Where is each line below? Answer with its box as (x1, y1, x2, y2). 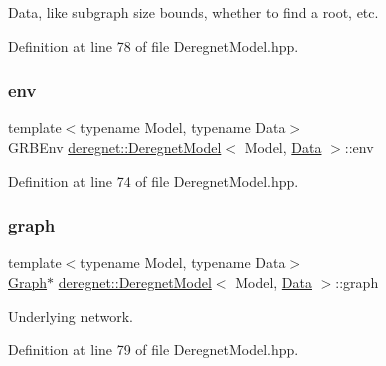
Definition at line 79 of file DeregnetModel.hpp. (8, 339, 299, 360)
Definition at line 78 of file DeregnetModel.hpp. (8, 35, 299, 56)
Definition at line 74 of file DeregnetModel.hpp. (8, 170, 299, 191)
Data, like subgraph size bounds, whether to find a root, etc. (8, 2, 379, 22)
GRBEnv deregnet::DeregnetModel (8, 137, 222, 157)
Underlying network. (8, 305, 133, 326)
